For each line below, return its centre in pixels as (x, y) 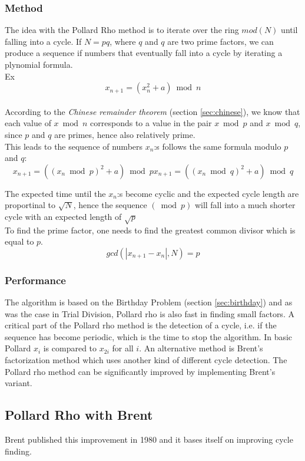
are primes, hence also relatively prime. (125, 134)
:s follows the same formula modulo (218, 146)
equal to (19, 241)
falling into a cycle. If (43, 41)
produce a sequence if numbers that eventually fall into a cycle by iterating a (144, 53)
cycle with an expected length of (63, 216)
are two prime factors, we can (221, 41)
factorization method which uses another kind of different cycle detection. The (146, 360)
